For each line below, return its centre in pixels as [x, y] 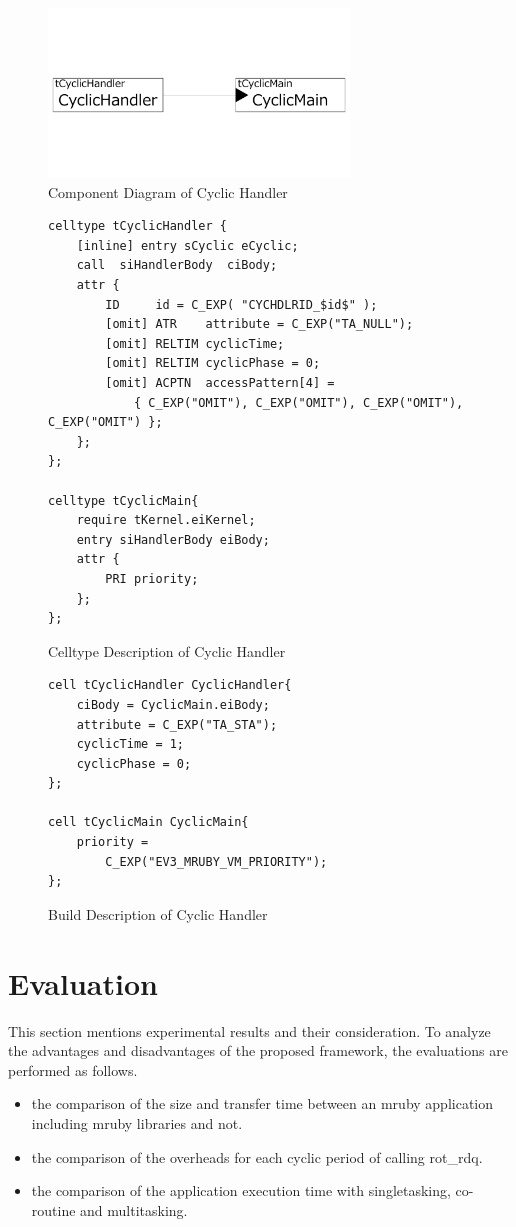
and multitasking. [134, 1209]
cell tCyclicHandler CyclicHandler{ [170, 685]
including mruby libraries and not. [137, 1122]
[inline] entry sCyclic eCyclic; [187, 245]
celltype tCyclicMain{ [123, 500]
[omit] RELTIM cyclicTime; [195, 343]
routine [53, 1209]
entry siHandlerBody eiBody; [173, 539]
